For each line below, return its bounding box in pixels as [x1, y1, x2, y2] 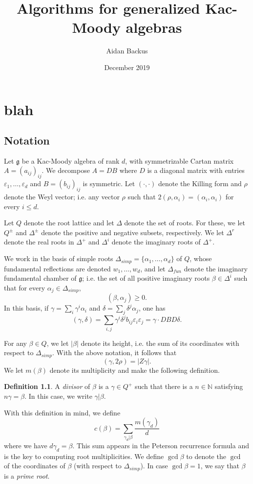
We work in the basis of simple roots [4, 253, 113, 264]
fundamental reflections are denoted [4, 263, 111, 273]
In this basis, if [4, 303, 49, 313]
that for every [4, 282, 45, 292]
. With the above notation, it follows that [52, 347, 177, 358]
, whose [190, 253, 212, 264]
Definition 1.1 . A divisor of [4, 381, 90, 391]
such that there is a [134, 381, 193, 391]
